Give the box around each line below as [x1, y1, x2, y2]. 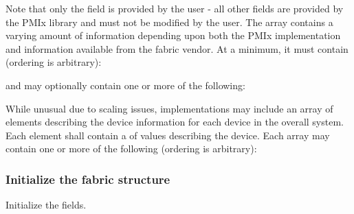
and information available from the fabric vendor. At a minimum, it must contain [5, 41, 349, 56]
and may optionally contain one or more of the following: [5, 78, 245, 92]
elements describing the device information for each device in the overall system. [5, 115, 344, 129]
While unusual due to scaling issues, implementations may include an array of [5, 101, 333, 115]
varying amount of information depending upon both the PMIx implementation [5, 28, 341, 43]
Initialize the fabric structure [5, 170, 170, 187]
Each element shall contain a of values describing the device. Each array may [5, 128, 330, 142]
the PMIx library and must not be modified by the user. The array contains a [5, 14, 333, 29]
